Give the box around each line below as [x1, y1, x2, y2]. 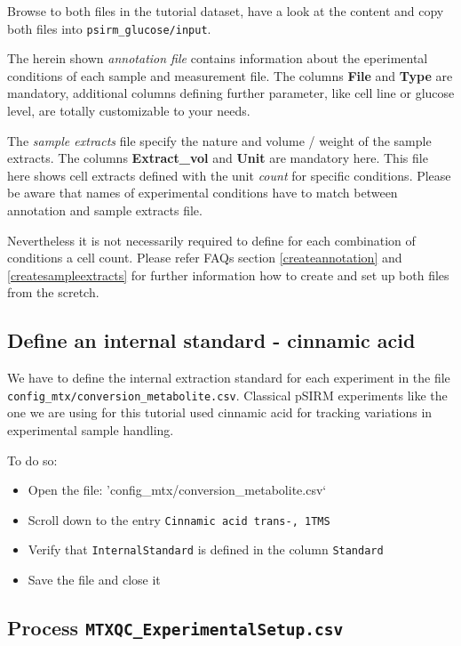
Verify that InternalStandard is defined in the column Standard [28, 540, 384, 559]
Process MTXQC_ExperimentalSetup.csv [7, 614, 344, 642]
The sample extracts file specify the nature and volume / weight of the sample [7, 131, 432, 149]
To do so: [7, 450, 58, 469]
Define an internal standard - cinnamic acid [7, 327, 416, 354]
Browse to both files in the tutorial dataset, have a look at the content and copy [7, 2, 444, 20]
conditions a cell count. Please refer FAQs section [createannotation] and [7, 248, 402, 267]
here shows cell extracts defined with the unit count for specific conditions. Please [7, 166, 451, 184]
